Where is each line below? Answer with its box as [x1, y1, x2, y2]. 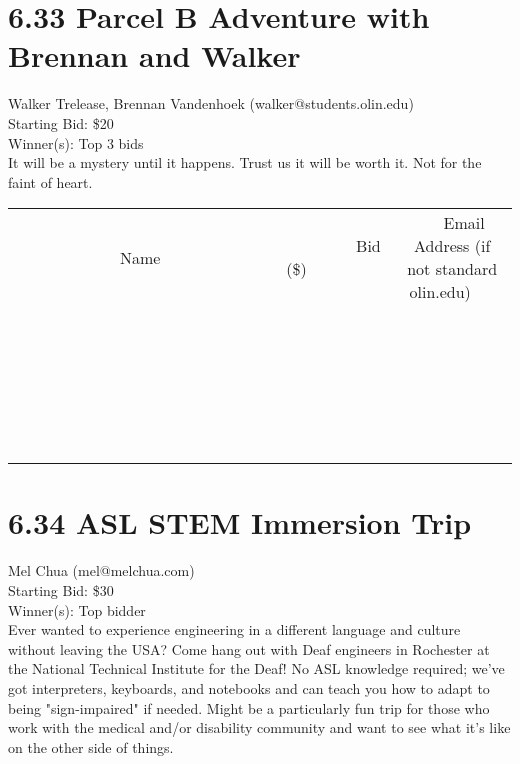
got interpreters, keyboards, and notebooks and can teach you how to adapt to [8, 677, 490, 698]
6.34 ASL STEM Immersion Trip [8, 502, 472, 543]
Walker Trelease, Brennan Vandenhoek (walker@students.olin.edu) [8, 93, 414, 114]
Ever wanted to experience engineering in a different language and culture [8, 619, 461, 640]
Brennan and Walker [8, 35, 301, 76]
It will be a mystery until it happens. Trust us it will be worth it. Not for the [8, 152, 482, 173]
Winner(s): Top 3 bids [8, 132, 144, 153]
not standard [407, 257, 498, 281]
